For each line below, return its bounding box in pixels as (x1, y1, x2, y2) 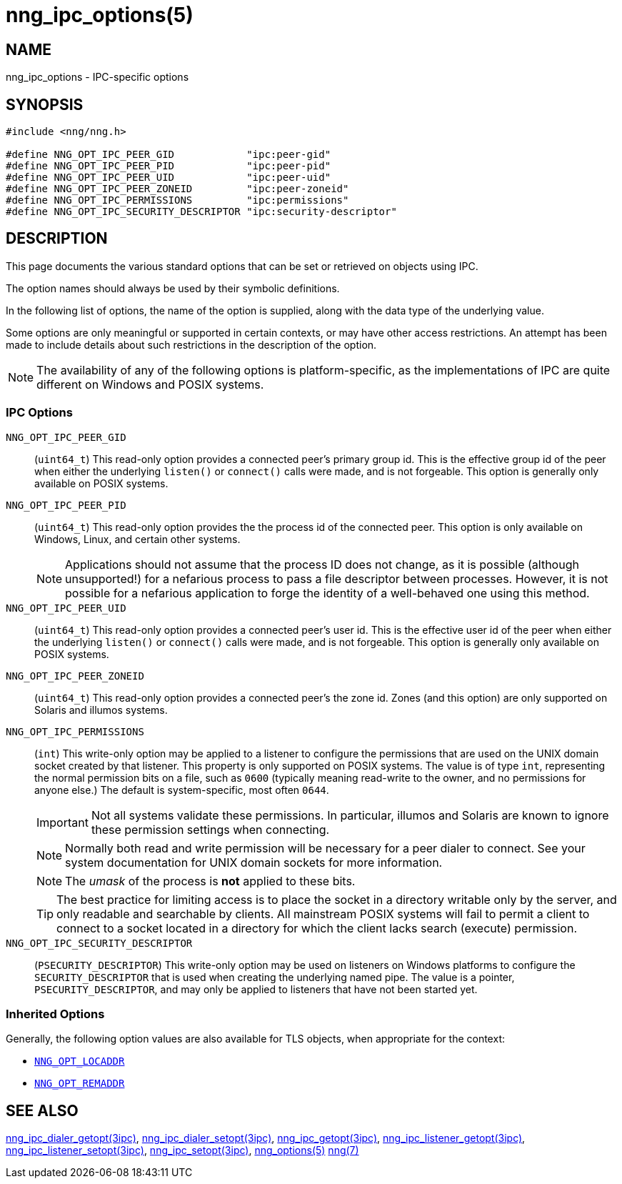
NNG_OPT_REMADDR (34, 1078, 125, 1090)
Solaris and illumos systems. (34, 703, 168, 716)
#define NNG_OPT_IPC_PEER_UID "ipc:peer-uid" (6, 171, 331, 184)
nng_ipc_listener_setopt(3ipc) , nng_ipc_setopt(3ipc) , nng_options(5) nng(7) (6, 1144, 359, 1157)
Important (36, 815, 89, 830)
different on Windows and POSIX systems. (36, 377, 264, 392)
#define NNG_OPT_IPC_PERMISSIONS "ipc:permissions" (6, 194, 349, 207)
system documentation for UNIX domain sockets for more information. (65, 855, 443, 870)
